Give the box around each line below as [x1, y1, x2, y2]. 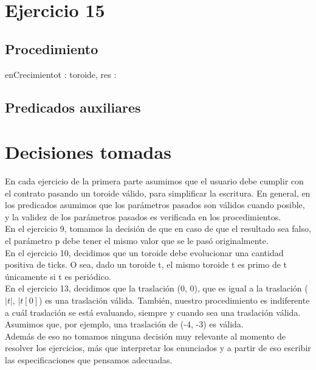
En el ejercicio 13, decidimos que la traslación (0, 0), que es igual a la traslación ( [5, 282, 308, 295]
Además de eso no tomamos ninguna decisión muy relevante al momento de [5, 329, 286, 342]
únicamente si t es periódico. [5, 270, 111, 282]
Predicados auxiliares [5, 97, 141, 116]
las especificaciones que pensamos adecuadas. [5, 353, 173, 366]
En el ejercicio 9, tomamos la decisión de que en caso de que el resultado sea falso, [5, 222, 311, 235]
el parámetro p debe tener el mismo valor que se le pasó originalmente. [5, 234, 269, 247]
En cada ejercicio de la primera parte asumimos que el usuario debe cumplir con [5, 175, 304, 187]
